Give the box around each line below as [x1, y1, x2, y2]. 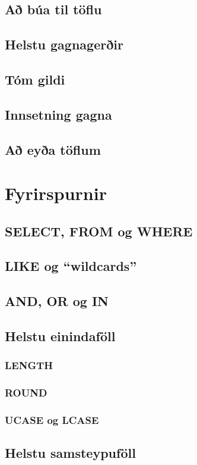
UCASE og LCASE [5, 413, 99, 427]
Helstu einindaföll [5, 327, 116, 345]
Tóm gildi [5, 70, 65, 88]
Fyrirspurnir [5, 181, 107, 205]
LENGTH [5, 358, 53, 373]
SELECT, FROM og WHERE [5, 221, 193, 240]
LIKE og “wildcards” [5, 257, 137, 275]
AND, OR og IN [5, 292, 109, 310]
